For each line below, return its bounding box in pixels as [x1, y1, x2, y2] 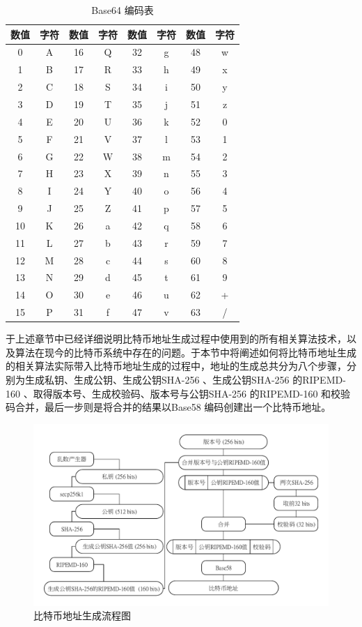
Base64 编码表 [91, 3, 154, 17]
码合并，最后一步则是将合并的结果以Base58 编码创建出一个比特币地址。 [6, 400, 331, 414]
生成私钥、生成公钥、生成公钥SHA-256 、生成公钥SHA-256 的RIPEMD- [24, 372, 346, 386]
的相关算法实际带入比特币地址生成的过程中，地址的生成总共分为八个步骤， [6, 358, 347, 373]
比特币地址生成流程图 [33, 608, 131, 623]
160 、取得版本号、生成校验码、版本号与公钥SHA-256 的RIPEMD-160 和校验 [6, 386, 351, 400]
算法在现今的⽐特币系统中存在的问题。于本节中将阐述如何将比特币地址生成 [15, 345, 356, 359]
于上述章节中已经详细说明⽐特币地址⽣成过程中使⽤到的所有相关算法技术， [6, 331, 347, 346]
